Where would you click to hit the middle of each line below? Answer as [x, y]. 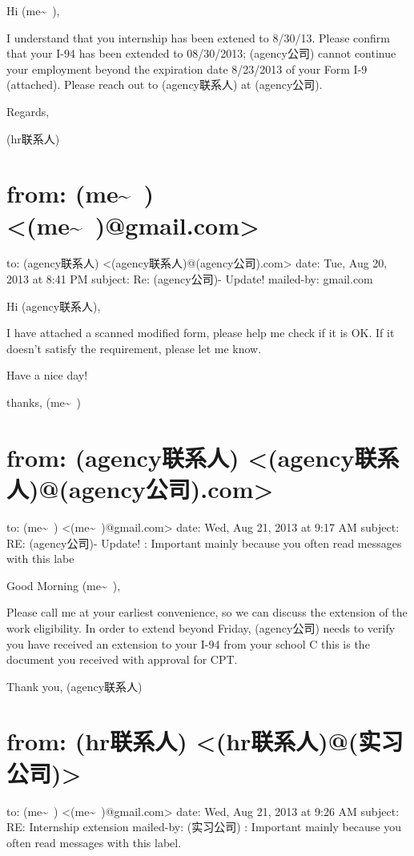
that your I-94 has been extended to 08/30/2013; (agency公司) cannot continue [201, 53]
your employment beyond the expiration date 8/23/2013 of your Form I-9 [187, 68]
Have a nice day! [47, 375]
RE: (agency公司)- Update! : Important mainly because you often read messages [204, 543]
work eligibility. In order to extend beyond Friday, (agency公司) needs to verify [201, 627]
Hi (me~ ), [33, 10]
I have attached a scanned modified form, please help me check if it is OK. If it [201, 333]
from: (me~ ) [80, 193]
